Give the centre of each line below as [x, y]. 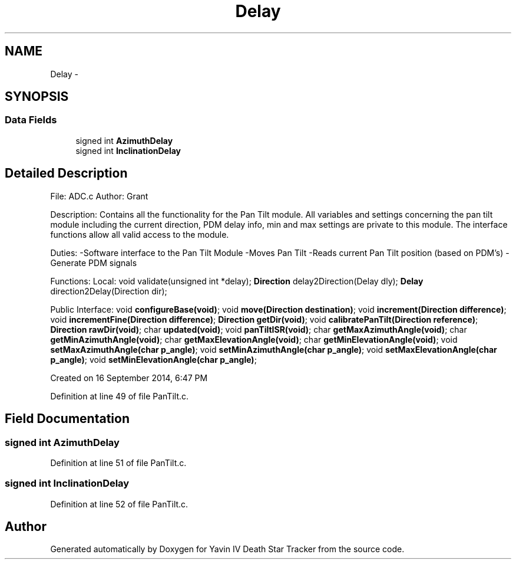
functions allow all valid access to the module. [140, 234]
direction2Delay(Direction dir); [109, 291]
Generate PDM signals [94, 263]
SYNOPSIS [37, 97]
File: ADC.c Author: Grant [99, 196]
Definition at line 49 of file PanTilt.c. [120, 396]
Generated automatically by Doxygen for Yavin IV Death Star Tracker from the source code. [227, 549]
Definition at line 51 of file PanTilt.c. [118, 463]
